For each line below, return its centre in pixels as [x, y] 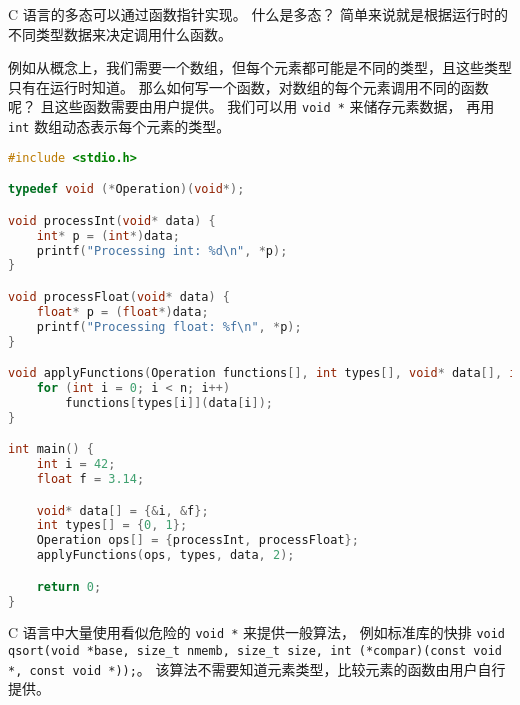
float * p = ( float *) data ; [122, 311]
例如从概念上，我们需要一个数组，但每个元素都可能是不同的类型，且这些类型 [260, 67]
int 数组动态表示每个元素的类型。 [119, 126]
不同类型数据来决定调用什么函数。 [120, 33]
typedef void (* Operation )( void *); [126, 189]
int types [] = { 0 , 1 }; [112, 525]
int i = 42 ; [76, 464]
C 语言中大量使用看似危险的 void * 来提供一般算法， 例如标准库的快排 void [257, 632]
